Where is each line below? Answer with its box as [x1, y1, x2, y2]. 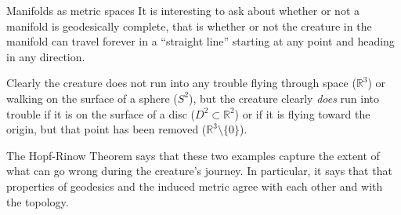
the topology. [6, 193, 69, 210]
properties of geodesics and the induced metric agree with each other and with [6, 177, 383, 194]
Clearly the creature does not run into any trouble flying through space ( [6, 75, 356, 91]
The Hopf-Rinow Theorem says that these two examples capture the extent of [6, 147, 380, 163]
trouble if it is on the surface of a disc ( [6, 105, 196, 122]
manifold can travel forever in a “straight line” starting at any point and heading [6, 33, 395, 49]
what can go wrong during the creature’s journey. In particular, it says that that [6, 162, 392, 179]
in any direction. [6, 48, 85, 64]
